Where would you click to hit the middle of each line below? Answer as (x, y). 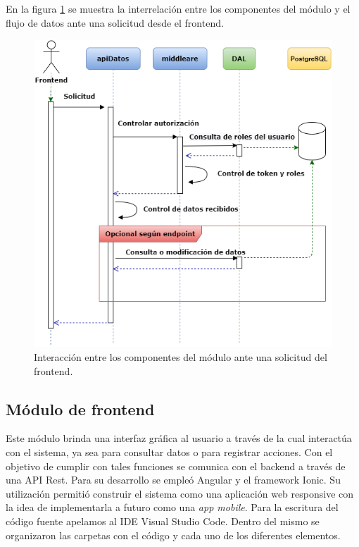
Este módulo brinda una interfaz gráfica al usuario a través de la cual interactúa (179, 438)
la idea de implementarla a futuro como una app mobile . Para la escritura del (172, 507)
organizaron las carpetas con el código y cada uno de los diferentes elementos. (173, 535)
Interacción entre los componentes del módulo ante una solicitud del (181, 357)
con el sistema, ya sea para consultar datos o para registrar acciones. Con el (169, 452)
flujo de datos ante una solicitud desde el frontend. (115, 22)
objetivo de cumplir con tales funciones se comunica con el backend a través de (176, 466)
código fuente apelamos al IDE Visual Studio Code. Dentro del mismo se (163, 521)
